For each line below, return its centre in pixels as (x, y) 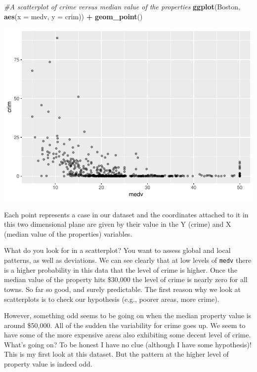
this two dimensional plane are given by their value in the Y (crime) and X (118, 224)
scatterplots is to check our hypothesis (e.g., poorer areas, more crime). (112, 299)
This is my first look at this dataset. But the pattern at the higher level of (116, 354)
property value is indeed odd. (48, 364)
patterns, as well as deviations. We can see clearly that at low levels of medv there (128, 260)
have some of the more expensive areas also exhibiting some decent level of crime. (128, 335)
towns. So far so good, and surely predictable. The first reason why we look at (122, 289)
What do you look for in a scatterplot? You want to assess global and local (117, 250)
